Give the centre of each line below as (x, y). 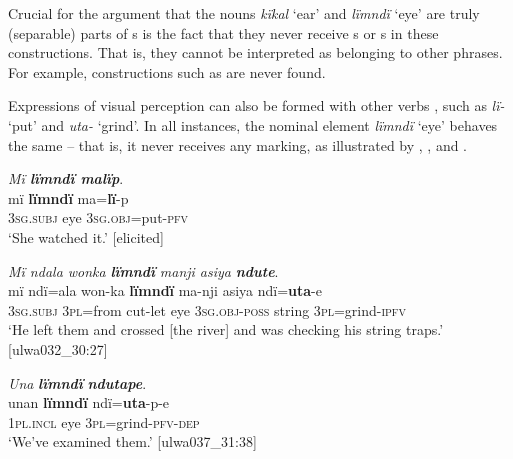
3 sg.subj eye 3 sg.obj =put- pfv (98, 217)
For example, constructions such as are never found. (167, 71)
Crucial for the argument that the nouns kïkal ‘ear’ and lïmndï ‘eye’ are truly (244, 13)
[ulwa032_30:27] (58, 348)
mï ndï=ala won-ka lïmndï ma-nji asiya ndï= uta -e (165, 290)
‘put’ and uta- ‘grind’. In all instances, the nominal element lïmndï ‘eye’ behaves (253, 124)
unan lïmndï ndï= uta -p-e (89, 402)
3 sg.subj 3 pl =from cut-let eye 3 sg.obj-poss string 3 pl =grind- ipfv (207, 309)
